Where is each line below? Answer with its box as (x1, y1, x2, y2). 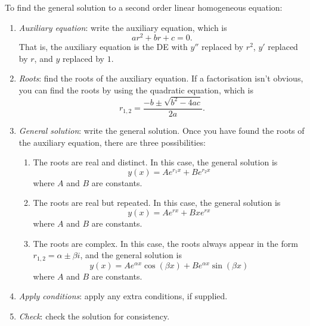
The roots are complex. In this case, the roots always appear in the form (33, 237, 298, 249)
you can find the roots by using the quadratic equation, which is (18, 84, 253, 96)
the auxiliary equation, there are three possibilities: (18, 136, 206, 148)
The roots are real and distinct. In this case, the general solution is (33, 156, 278, 168)
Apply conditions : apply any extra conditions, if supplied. (18, 290, 228, 302)
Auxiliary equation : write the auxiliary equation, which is (18, 21, 227, 33)
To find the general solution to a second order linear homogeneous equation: (5, 1, 283, 13)
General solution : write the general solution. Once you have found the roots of (18, 124, 305, 136)
